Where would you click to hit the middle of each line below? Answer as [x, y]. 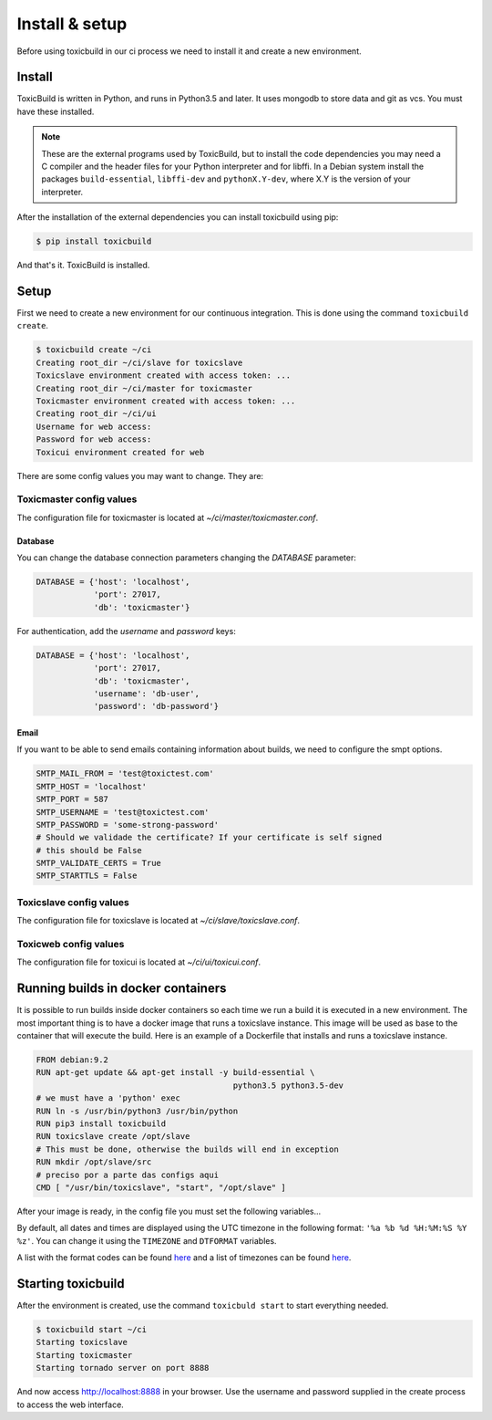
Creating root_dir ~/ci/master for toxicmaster [144, 388]
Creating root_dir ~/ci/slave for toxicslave [139, 362]
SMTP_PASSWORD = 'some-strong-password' [127, 825]
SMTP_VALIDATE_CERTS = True [98, 863]
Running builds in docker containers [122, 989]
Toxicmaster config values [77, 499]
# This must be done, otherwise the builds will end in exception [187, 1149]
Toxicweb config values [71, 944]
